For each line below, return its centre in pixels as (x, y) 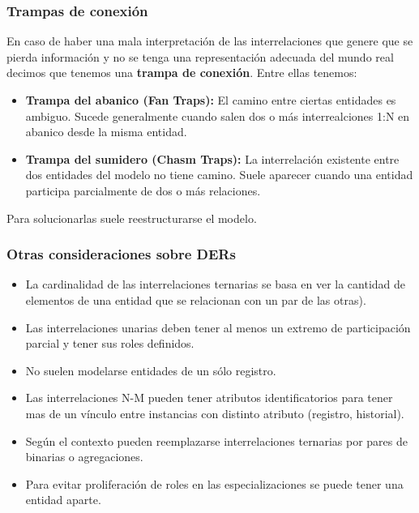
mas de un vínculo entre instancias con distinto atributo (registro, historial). (215, 413)
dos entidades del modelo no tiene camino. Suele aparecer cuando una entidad (219, 175)
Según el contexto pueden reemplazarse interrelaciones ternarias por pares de (216, 440)
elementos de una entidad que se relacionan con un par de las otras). (196, 299)
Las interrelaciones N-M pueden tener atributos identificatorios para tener (209, 398)
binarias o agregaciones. (84, 457)
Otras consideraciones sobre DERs (121, 254)
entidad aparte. (63, 500)
